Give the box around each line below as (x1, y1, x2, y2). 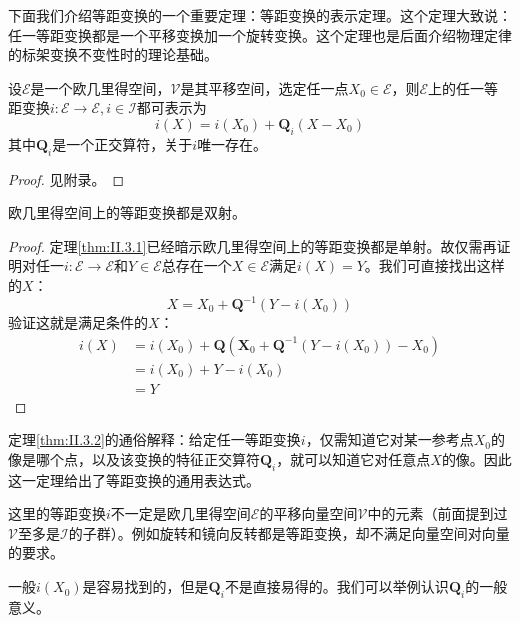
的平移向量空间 (259, 503, 358, 524)
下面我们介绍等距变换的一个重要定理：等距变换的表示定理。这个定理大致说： (8, 5, 512, 25)
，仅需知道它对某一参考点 (305, 429, 474, 450)
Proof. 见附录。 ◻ (8, 168, 125, 189)
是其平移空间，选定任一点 (180, 77, 349, 98)
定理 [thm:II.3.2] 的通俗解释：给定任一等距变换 (8, 429, 301, 450)
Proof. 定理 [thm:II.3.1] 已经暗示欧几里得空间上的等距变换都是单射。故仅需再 (8, 235, 497, 256)
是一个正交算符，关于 (52, 133, 193, 154)
